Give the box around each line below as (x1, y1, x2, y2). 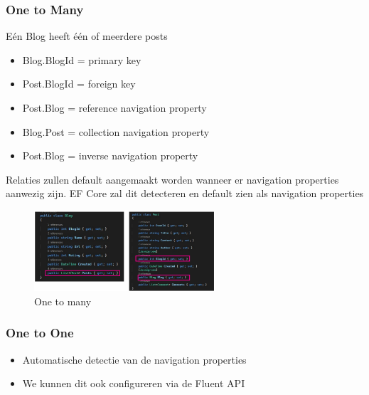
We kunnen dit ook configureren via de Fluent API (22, 376, 245, 391)
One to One (6, 324, 74, 342)
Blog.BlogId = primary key (22, 52, 141, 67)
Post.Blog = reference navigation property (22, 100, 207, 115)
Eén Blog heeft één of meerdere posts (6, 28, 168, 43)
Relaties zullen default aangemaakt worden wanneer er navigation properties (6, 172, 339, 186)
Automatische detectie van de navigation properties (22, 352, 247, 367)
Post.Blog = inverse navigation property (22, 148, 198, 163)
